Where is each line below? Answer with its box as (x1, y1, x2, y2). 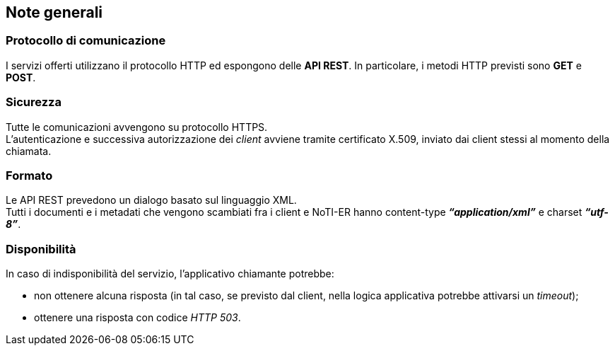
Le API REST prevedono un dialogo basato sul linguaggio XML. (6, 194, 297, 207)
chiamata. (6, 144, 52, 157)
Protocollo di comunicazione (6, 33, 166, 48)
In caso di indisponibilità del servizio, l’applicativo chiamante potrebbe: (6, 267, 334, 280)
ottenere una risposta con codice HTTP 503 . (34, 311, 241, 324)
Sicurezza (6, 95, 61, 110)
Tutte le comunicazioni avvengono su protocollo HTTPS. (6, 120, 268, 133)
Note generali (6, 4, 103, 21)
